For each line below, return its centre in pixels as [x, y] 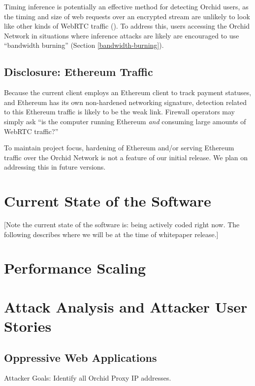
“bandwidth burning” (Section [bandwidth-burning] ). [84, 45]
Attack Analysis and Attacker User [126, 306]
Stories [28, 326]
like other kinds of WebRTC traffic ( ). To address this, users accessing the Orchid [127, 26]
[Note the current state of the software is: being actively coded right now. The [122, 225]
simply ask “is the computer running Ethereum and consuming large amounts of [125, 121]
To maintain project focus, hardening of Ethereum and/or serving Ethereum [119, 148]
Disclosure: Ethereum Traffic [79, 72]
